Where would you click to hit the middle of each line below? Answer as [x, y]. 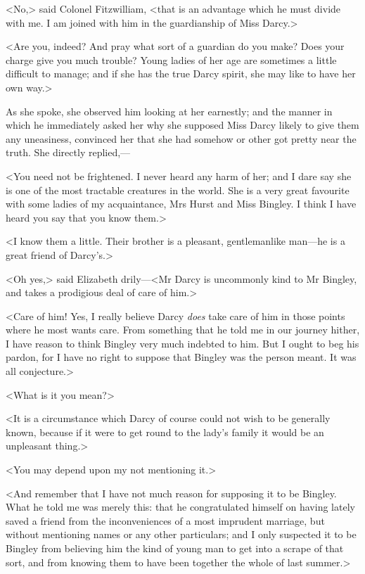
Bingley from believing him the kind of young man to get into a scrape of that [175, 548]
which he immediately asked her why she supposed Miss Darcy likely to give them [182, 125]
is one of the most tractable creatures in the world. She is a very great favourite [178, 190]
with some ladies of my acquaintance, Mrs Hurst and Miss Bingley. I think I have [181, 204]
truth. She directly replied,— [68, 152]
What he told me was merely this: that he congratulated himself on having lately [180, 507]
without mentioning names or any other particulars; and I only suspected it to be [181, 534]
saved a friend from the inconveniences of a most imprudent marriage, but [165, 520]
